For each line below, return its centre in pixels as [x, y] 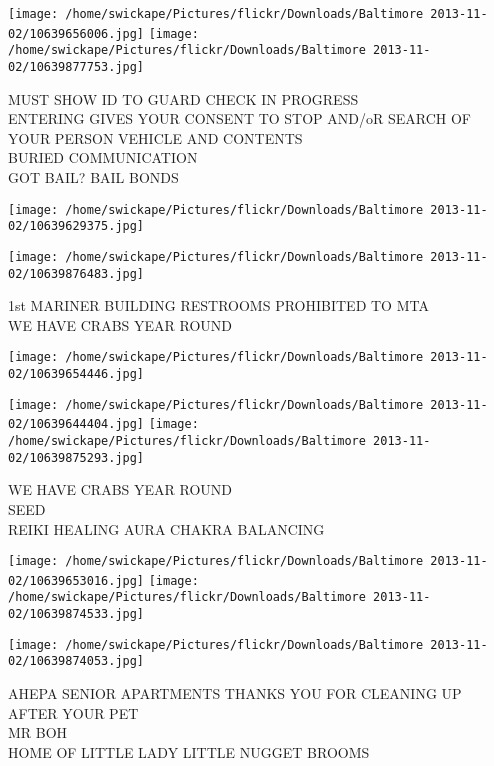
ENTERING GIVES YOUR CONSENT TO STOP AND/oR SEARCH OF [239, 118]
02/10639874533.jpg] [76, 614]
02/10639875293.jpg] [76, 457]
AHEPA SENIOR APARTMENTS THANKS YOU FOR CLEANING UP [235, 693]
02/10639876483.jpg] [76, 273]
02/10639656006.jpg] [76, 33]
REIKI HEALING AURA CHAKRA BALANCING [166, 528]
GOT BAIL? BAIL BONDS [93, 177]
